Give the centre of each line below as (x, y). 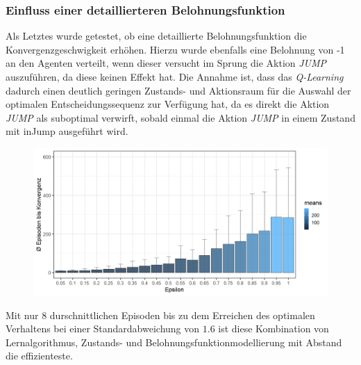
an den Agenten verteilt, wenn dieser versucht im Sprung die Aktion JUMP (166, 63)
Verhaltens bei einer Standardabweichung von (103, 328)
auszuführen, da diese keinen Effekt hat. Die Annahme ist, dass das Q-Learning (175, 76)
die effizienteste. (39, 356)
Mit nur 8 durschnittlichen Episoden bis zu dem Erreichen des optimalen (160, 315)
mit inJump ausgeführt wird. (67, 131)
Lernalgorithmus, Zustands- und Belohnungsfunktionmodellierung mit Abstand (174, 342)
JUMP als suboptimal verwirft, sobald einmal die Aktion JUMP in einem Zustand (180, 117)
